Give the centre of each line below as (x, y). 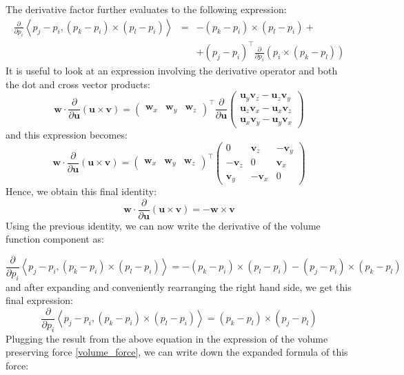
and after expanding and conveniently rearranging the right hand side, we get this (179, 286)
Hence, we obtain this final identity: (81, 191)
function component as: (55, 239)
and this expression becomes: (67, 134)
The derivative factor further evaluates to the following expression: (146, 9)
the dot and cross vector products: (78, 84)
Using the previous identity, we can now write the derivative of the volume (163, 225)
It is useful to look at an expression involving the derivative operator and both (172, 71)
